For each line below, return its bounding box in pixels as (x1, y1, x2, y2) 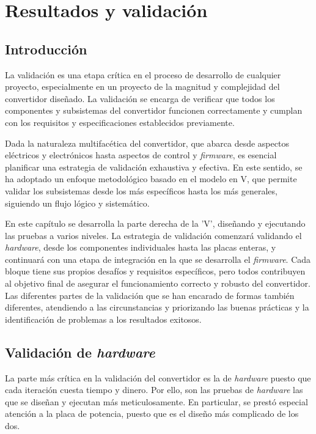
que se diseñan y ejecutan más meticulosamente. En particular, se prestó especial (5, 395, 308, 408)
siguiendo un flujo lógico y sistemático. (5, 196, 150, 209)
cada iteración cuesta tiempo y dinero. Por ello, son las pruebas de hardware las (5, 383, 303, 396)
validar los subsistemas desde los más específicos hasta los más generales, (5, 184, 277, 197)
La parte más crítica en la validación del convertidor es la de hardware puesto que (5, 371, 311, 384)
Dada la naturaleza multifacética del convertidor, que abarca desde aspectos (5, 136, 289, 149)
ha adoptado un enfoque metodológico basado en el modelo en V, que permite (5, 172, 297, 185)
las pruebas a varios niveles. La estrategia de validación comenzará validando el (5, 229, 302, 241)
